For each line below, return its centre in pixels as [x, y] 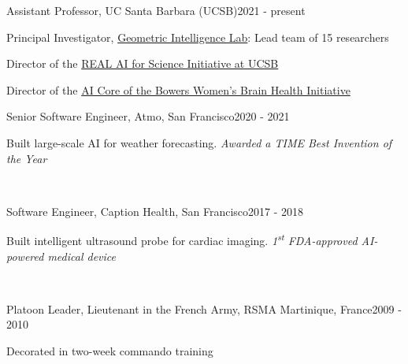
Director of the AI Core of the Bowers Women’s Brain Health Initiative [178, 89]
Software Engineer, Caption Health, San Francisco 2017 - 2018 [155, 211]
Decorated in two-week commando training [110, 350]
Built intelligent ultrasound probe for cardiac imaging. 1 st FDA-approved [182, 239]
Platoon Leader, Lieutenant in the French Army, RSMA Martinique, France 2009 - [204, 308]
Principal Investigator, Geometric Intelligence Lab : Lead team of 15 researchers [198, 37]
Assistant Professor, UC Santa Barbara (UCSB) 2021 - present [156, 10]
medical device [82, 256]
